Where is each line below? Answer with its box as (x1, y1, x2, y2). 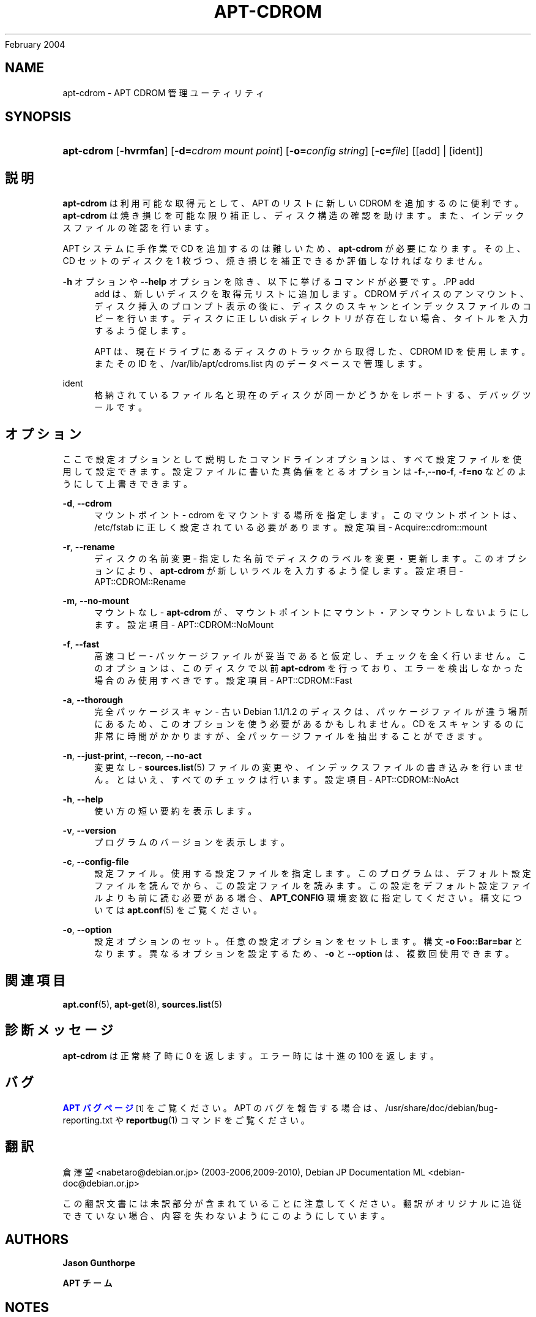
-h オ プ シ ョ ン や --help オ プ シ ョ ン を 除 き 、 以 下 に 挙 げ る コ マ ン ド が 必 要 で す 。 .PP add (62, 276, 475, 287)
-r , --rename (62, 542, 115, 553)
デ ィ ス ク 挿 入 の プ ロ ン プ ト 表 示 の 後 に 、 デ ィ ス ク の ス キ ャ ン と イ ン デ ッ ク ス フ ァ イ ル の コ (94, 301, 531, 312)
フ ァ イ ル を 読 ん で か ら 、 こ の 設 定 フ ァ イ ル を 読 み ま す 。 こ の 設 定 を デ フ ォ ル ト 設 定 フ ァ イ (94, 880, 531, 891)
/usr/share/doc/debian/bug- (385, 1102, 498, 1113)
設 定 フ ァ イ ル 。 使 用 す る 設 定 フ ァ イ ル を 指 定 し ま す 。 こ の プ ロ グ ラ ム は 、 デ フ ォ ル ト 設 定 (94, 868, 531, 879)
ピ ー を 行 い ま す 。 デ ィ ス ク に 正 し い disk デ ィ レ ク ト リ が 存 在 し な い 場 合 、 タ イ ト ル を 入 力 (94, 313, 528, 324)
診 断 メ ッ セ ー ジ (5, 1022, 113, 1038)
